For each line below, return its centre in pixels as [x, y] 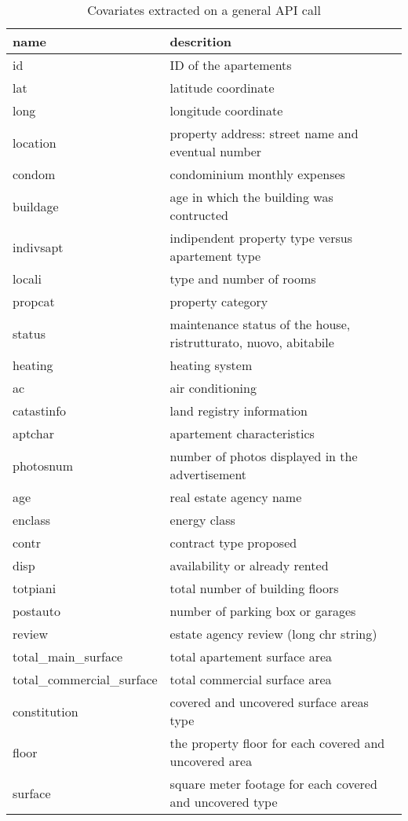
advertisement [208, 474]
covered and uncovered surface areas [269, 702]
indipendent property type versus [261, 238]
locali [27, 279]
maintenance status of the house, [260, 324]
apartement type [215, 256]
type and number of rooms [243, 279]
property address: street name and [264, 133]
